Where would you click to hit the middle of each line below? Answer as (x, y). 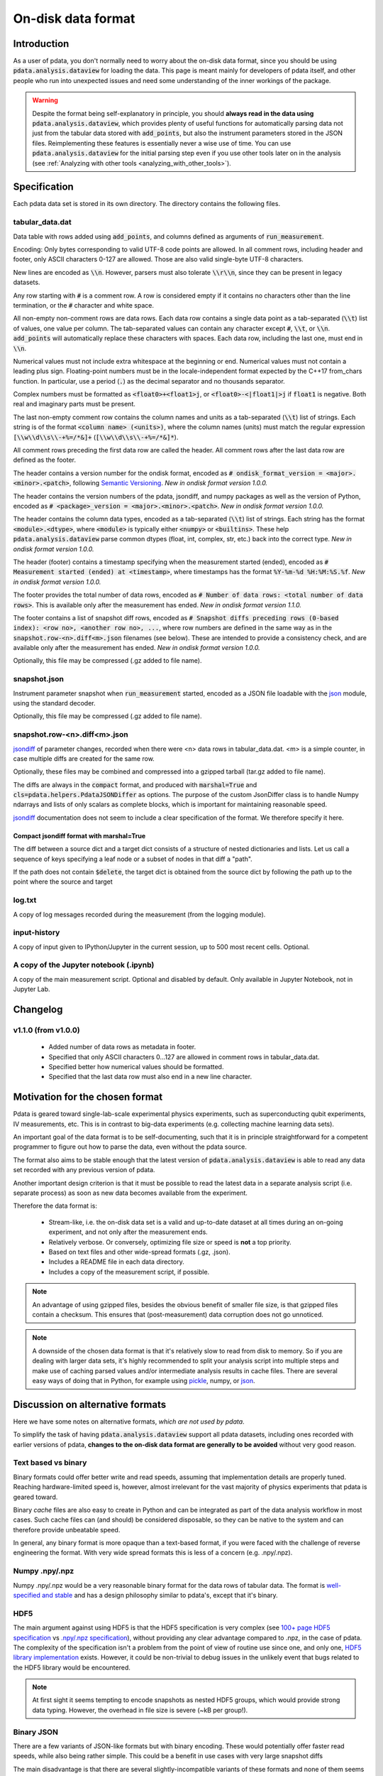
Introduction (41, 44)
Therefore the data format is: (55, 1206)
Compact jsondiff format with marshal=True (79, 835)
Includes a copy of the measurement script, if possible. (129, 1272)
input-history (37, 933)
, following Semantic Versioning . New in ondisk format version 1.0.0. (168, 483)
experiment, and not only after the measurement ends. (128, 1232)
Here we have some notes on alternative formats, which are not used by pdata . (129, 1422)
